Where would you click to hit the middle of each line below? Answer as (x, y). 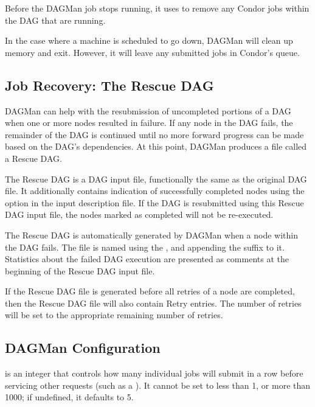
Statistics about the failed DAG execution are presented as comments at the (147, 259)
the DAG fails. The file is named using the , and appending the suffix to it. (145, 247)
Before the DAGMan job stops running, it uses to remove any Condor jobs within (157, 8)
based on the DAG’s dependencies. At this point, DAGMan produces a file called (156, 146)
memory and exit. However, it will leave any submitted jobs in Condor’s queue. (152, 52)
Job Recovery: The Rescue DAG (109, 85)
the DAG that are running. (55, 20)
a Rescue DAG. (33, 158)
